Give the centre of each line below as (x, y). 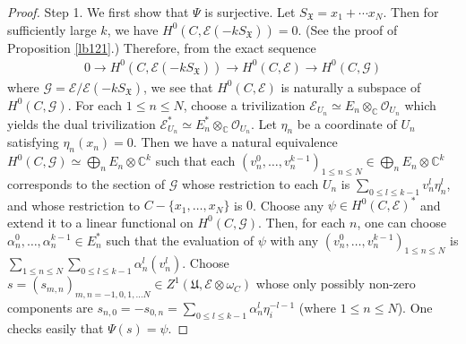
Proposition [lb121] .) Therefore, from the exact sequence (162, 47)
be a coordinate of (347, 123)
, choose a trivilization (244, 104)
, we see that (178, 86)
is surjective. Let (250, 12)
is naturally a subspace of (351, 86)
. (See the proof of (348, 29)
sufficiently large (52, 29)
